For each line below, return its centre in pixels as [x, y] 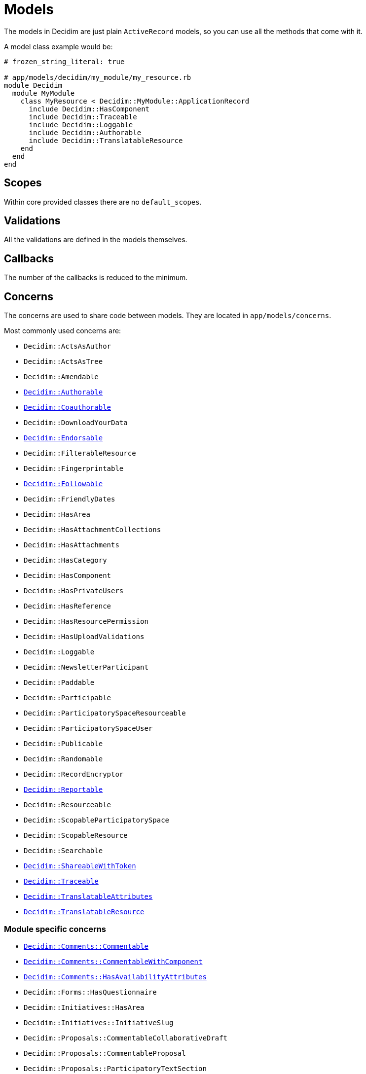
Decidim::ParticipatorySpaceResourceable [105, 713]
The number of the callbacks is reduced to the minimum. [96, 278]
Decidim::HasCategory [65, 560]
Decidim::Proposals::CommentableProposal [105, 1053]
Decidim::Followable [63, 484]
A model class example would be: [58, 46]
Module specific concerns [55, 929]
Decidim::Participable [68, 698]
